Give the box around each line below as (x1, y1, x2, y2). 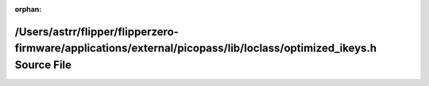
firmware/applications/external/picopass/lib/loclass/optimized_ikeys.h (14, 42, 377, 55)
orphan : (14, 5, 42, 13)
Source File (14, 58, 71, 71)
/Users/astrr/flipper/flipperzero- (14, 24, 179, 39)
